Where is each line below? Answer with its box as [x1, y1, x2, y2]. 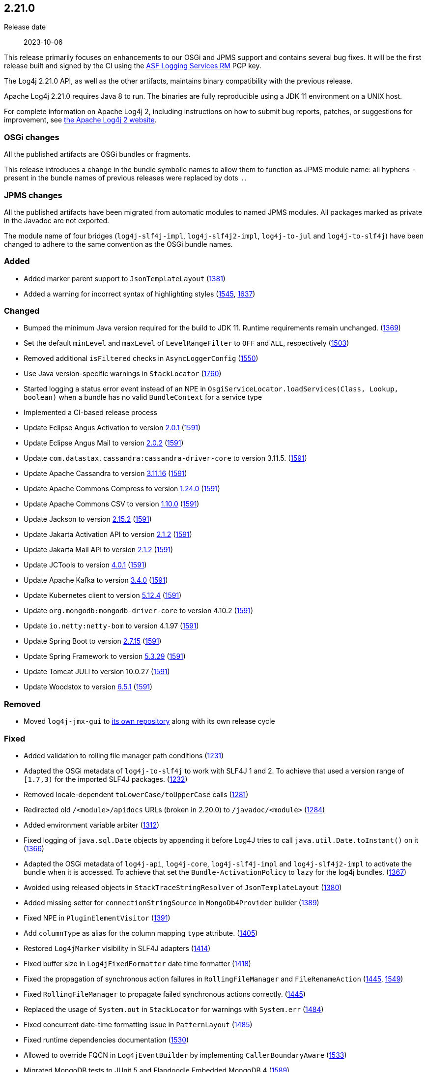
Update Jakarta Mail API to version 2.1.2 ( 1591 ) [24, 545, 173, 554]
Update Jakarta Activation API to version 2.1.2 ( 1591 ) [24, 530, 192, 539]
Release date [4, 23, 46, 31]
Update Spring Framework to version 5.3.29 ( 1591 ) [24, 652, 186, 661]
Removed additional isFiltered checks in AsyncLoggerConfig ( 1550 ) [24, 354, 258, 363]
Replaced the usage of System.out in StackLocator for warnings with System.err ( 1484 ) [24, 1005, 324, 1013]
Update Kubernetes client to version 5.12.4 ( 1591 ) [24, 591, 182, 600]
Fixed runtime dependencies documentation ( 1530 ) [24, 1035, 189, 1044]
